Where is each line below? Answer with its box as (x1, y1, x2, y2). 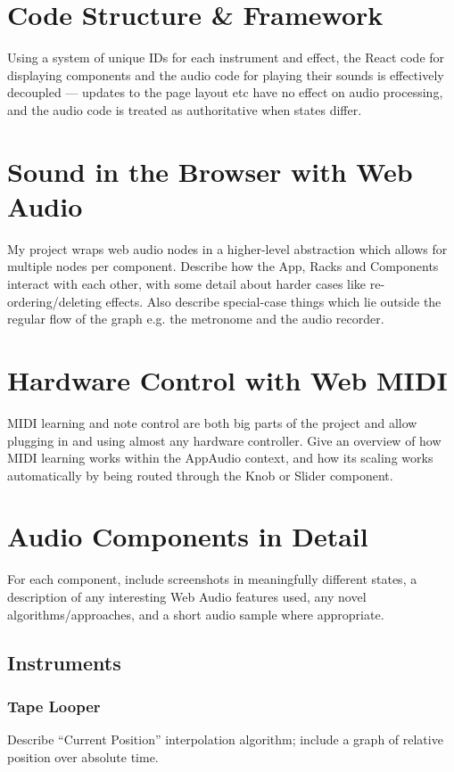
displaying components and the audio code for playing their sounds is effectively (7, 65, 444, 84)
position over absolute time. (7, 747, 159, 766)
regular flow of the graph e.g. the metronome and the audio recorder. (7, 309, 384, 328)
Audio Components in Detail (7, 518, 368, 554)
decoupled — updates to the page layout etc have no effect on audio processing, (7, 83, 443, 102)
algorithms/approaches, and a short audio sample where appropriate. (7, 604, 384, 623)
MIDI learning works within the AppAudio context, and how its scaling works (7, 448, 433, 467)
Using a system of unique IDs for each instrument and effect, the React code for (7, 48, 445, 67)
